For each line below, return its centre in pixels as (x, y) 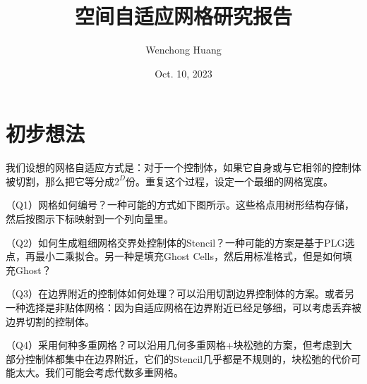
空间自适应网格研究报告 (183, 16)
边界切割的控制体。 (50, 321)
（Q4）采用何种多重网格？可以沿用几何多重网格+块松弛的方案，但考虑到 (174, 345)
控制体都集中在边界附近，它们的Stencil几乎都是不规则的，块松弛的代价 (188, 358)
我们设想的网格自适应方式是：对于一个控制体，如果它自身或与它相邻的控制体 (183, 167)
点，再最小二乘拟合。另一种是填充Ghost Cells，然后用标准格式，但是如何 (174, 256)
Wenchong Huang (183, 50)
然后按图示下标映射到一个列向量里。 (90, 219)
